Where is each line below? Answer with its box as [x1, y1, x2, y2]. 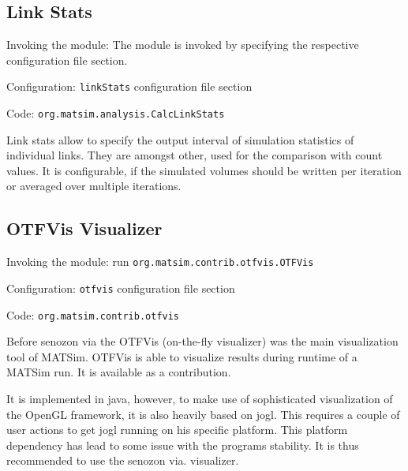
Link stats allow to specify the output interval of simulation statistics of [6, 131, 354, 148]
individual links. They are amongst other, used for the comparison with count [6, 147, 383, 163]
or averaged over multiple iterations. [6, 178, 182, 194]
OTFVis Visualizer [6, 216, 163, 241]
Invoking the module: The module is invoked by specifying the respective [6, 36, 359, 53]
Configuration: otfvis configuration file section [6, 279, 235, 296]
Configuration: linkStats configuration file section [6, 78, 253, 95]
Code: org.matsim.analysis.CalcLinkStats [6, 105, 225, 121]
